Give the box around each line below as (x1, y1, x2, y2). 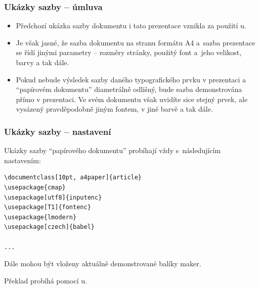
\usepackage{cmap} (4, 183, 66, 191)
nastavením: (4, 155, 41, 165)
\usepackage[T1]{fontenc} (4, 204, 91, 211)
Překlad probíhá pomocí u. (4, 275, 88, 285)
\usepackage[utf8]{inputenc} (4, 194, 102, 201)
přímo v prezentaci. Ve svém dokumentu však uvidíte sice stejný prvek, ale (16, 93, 248, 104)
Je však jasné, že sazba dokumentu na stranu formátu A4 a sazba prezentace (16, 37, 255, 47)
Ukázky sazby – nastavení (4, 125, 111, 137)
